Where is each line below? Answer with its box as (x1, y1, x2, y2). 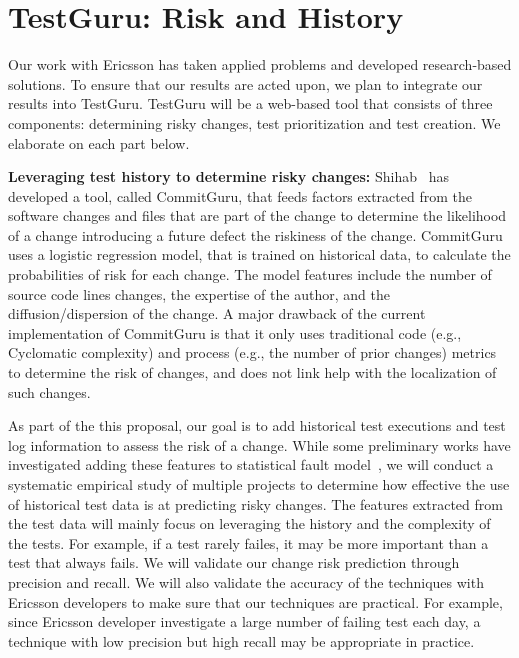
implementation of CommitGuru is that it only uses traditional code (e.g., (8, 322, 462, 343)
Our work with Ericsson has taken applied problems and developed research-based (8, 54, 512, 75)
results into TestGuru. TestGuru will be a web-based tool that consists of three (8, 93, 493, 114)
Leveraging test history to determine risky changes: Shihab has (8, 166, 450, 187)
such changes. (8, 381, 91, 402)
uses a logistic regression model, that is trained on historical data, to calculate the (8, 244, 511, 265)
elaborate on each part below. (8, 132, 190, 153)
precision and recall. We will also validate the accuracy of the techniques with (8, 571, 484, 592)
